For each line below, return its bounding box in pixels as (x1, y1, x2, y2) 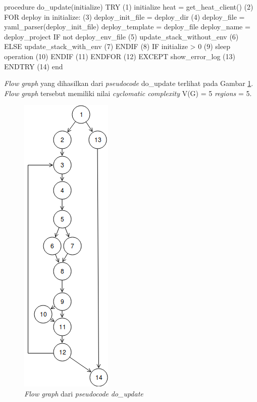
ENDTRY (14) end (4, 61, 63, 71)
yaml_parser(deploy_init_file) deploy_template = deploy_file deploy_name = (4, 21, 250, 32)
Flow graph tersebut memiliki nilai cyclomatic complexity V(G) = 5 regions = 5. (4, 87, 252, 98)
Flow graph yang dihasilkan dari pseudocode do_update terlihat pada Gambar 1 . (4, 78, 253, 88)
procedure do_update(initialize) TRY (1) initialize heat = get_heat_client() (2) (4, 2, 253, 12)
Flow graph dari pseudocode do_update (24, 388, 143, 398)
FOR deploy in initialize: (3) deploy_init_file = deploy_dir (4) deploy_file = (4, 11, 245, 22)
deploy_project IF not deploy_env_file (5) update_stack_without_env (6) (4, 31, 239, 41)
